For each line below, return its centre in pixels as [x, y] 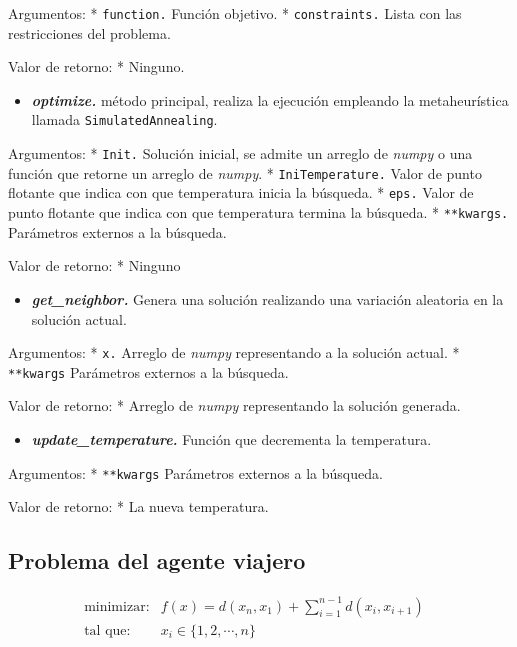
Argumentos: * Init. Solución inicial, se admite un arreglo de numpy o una [240, 153]
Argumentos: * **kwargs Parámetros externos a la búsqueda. [195, 472]
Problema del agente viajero [157, 560]
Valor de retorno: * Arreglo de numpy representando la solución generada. [234, 405]
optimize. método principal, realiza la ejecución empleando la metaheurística [270, 99]
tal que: [107, 630]
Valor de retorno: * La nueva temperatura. [138, 506]
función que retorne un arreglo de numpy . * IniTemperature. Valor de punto [245, 172]
